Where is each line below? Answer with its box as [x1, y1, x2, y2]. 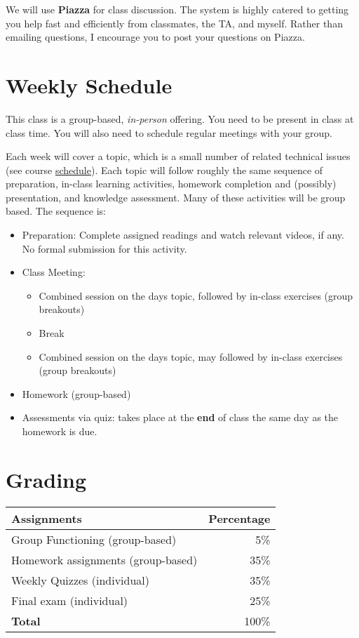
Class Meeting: [22, 265, 86, 279]
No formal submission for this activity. [22, 241, 187, 255]
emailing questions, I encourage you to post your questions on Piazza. [6, 29, 305, 44]
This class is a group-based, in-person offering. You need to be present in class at [6, 111, 354, 126]
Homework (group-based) [22, 386, 131, 401]
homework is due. [22, 424, 97, 438]
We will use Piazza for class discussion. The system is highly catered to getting [6, 2, 349, 16]
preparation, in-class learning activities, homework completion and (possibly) [6, 176, 337, 191]
